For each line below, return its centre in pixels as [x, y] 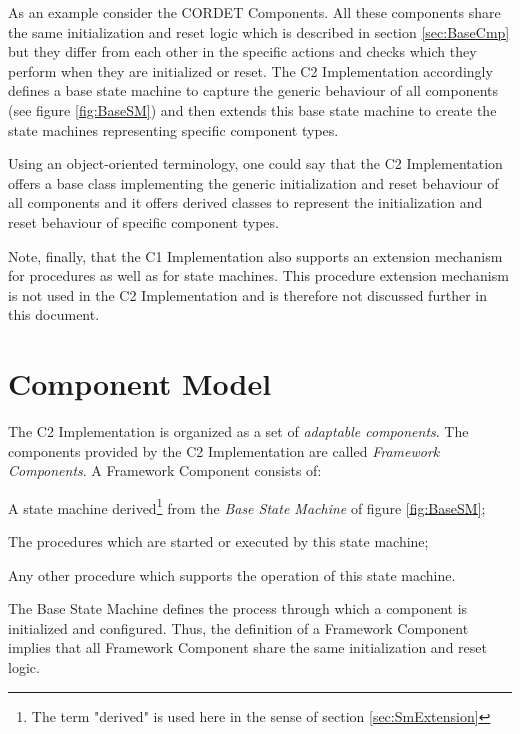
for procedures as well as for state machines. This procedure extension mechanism [258, 275]
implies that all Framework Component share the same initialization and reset [247, 647]
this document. [54, 314]
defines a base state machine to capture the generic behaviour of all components [253, 90]
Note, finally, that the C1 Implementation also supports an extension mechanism [255, 255]
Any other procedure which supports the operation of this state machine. [232, 574]
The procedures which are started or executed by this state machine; [218, 541]
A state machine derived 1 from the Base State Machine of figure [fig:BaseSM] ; [247, 506]
